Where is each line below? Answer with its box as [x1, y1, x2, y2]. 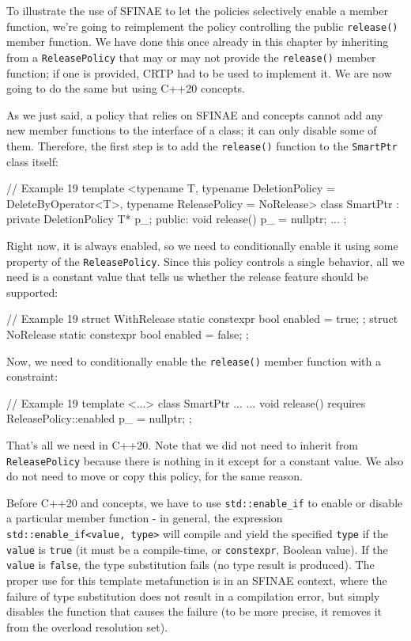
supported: [6, 283, 58, 300]
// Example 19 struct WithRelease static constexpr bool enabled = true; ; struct [6, 310, 398, 327]
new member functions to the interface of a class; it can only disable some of [6, 122, 377, 138]
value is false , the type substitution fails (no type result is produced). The [6, 556, 375, 573]
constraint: [6, 368, 58, 385]
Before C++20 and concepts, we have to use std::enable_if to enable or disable [6, 494, 403, 510]
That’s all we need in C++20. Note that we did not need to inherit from [6, 436, 359, 453]
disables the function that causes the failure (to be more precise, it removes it [6, 603, 383, 620]
